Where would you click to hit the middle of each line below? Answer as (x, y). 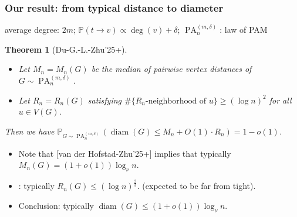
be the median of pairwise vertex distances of (171, 69)
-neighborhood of (176, 101)
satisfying (105, 100)
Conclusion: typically (56, 205)
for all (280, 100)
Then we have (30, 131)
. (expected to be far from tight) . (196, 186)
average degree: (32, 30)
